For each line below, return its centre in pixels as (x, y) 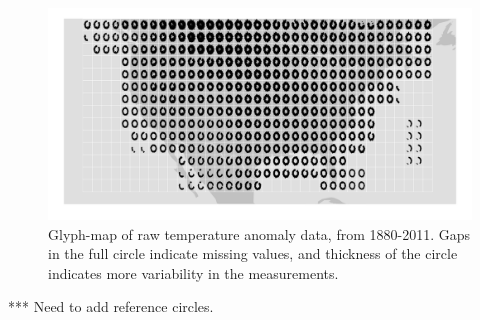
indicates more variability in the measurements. (193, 272)
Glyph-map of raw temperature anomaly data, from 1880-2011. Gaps (259, 233)
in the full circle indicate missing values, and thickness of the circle (253, 253)
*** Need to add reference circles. (111, 306)
